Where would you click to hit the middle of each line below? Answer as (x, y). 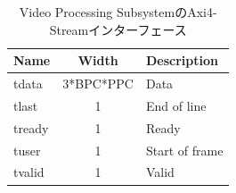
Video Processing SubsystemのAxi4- (118, 12)
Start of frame (184, 150)
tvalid (29, 172)
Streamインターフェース (118, 29)
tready (31, 127)
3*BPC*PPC (98, 84)
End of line (176, 105)
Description (182, 60)
